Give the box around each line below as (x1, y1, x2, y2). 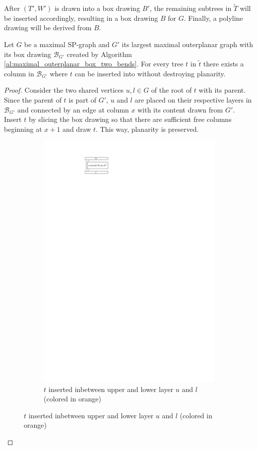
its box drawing (4, 49, 52, 59)
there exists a (203, 58, 244, 69)
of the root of (151, 85, 192, 95)
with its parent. (198, 85, 246, 95)
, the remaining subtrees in (149, 3, 232, 13)
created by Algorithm (66, 49, 132, 59)
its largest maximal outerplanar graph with (122, 39, 253, 49)
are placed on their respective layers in (134, 94, 252, 105)
